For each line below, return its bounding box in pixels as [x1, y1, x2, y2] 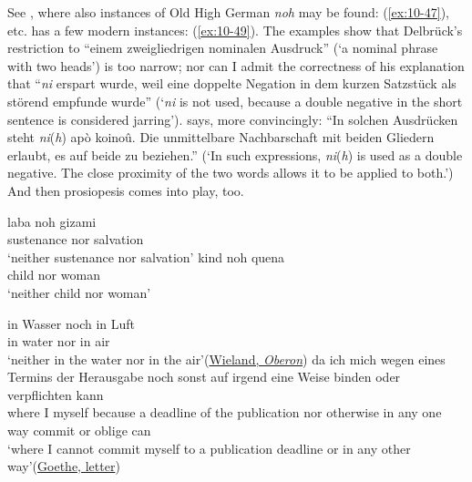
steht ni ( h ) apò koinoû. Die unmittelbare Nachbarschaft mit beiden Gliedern [7, 128, 435, 147]
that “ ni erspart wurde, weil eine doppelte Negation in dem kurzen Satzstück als [7, 74, 457, 93]
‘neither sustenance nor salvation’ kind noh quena [7, 247, 285, 266]
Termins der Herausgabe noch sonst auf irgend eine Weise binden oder [7, 367, 401, 386]
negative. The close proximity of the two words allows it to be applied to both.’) [7, 163, 454, 182]
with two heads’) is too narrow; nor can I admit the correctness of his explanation [7, 56, 465, 75]
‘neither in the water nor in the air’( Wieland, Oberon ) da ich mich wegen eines [7, 349, 446, 368]
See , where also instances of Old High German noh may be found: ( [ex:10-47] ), [7, 3, 450, 21]
